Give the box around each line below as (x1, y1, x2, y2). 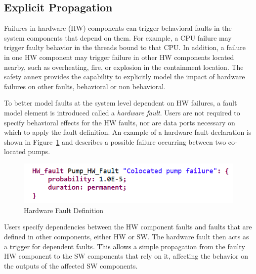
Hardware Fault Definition (24, 205, 104, 215)
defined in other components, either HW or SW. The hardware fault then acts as (4, 231, 249, 242)
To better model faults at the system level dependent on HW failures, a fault (4, 98, 237, 108)
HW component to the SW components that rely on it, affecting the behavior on (4, 251, 249, 261)
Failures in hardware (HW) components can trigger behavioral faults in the (4, 23, 232, 33)
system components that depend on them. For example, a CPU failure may (4, 32, 232, 43)
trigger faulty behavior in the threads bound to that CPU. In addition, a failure (4, 42, 246, 53)
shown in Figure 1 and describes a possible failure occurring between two (4, 136, 226, 147)
